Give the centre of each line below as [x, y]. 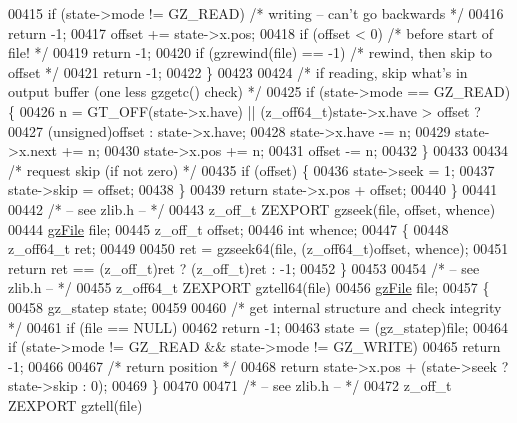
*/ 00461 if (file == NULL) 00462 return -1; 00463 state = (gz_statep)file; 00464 [258, 326]
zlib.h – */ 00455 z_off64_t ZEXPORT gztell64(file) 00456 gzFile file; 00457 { [249, 287]
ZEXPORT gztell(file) [75, 404]
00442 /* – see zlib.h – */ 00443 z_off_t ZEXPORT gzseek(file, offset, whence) [252, 208]
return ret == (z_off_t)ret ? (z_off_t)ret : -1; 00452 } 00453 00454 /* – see [244, 267]
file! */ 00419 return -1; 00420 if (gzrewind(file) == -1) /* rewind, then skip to [250, 52]
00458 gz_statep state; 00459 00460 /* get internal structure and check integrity [255, 306]
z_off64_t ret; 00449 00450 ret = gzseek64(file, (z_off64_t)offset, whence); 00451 [258, 248]
